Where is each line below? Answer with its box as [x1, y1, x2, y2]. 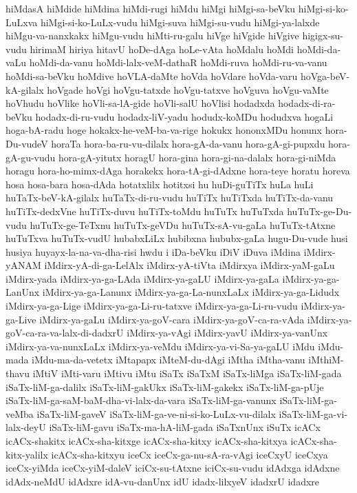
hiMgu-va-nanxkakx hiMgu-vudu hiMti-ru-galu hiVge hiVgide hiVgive [6, 28, 299, 43]
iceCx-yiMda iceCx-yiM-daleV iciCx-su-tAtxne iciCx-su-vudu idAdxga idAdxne [6, 461, 340, 475]
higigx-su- [302, 28, 344, 43]
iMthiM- [308, 352, 344, 367]
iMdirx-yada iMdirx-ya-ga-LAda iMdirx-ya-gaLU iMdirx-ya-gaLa [6, 271, 279, 285]
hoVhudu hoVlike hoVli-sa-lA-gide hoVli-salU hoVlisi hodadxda [6, 96, 275, 110]
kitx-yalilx [6, 447, 48, 461]
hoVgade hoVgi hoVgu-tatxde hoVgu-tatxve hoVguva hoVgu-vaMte [47, 82, 329, 97]
